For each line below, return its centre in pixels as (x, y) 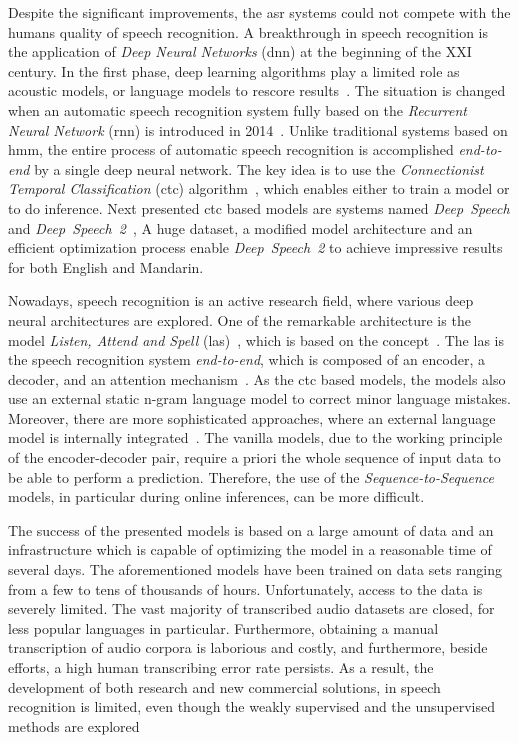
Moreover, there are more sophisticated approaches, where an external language (252, 417)
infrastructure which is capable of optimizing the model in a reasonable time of (250, 549)
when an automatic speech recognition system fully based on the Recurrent (237, 109)
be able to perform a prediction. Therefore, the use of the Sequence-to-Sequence (251, 476)
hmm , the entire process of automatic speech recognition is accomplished (231, 149)
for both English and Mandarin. (106, 266)
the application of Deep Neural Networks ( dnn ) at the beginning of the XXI (240, 51)
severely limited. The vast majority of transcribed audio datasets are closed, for (251, 608)
